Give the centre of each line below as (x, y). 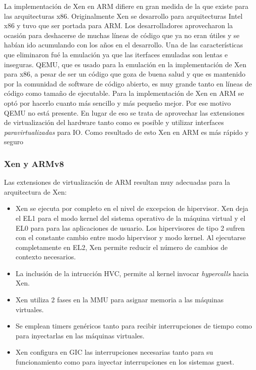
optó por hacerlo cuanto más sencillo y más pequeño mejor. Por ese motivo (118, 103)
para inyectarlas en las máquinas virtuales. (80, 335)
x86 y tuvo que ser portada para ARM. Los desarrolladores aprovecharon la (119, 25)
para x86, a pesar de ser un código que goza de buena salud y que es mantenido (125, 74)
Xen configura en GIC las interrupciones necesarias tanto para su (114, 352)
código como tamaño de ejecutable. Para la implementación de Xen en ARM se (124, 93)
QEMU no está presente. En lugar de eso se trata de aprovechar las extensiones (124, 112)
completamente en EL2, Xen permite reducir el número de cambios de (122, 247)
